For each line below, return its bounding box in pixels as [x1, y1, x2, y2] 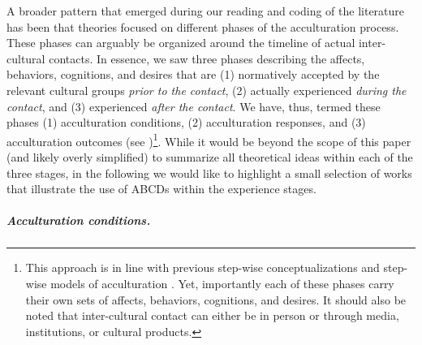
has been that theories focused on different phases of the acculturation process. [6, 18, 399, 35]
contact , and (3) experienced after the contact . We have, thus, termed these [6, 97, 381, 114]
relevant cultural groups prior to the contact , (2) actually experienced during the [6, 81, 407, 98]
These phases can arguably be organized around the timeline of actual [6, 34, 355, 51]
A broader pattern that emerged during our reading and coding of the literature [6, 2, 405, 19]
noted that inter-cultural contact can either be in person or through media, [25, 307, 399, 324]
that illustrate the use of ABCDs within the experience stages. [6, 180, 316, 197]
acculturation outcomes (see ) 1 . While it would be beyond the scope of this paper [6, 130, 411, 149]
